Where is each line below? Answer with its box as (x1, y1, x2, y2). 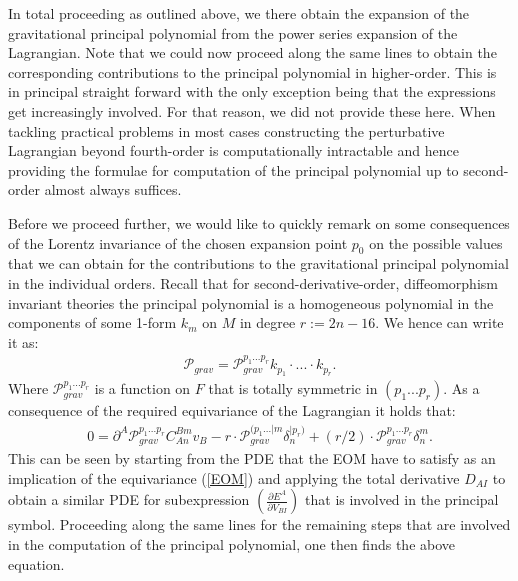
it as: (8, 331, 39, 352)
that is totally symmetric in (208, 378, 378, 399)
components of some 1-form (8, 312, 177, 333)
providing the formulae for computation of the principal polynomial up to (8, 159, 459, 180)
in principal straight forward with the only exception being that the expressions (8, 81, 496, 102)
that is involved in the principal (305, 489, 499, 510)
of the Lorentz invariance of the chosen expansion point (8, 232, 348, 253)
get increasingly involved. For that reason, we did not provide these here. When (8, 100, 496, 121)
